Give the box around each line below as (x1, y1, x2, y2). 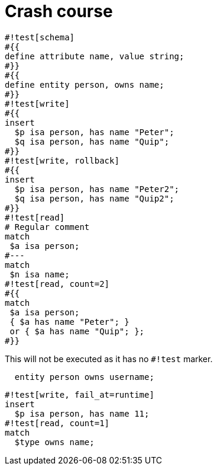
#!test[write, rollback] (5, 155, 119, 165)
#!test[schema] (5, 32, 75, 42)
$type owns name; (14, 437, 95, 447)
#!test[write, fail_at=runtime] (5, 389, 154, 399)
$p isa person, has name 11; (14, 408, 150, 418)
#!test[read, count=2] (5, 279, 110, 289)
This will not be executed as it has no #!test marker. (5, 353, 213, 364)
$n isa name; (9, 269, 70, 279)
